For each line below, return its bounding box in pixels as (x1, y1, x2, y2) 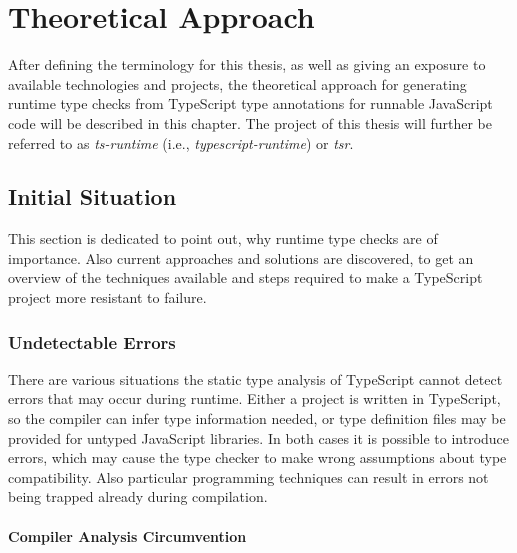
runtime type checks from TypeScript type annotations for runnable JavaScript (8, 93, 493, 114)
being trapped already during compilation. (8, 486, 268, 507)
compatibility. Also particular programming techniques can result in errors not (8, 466, 489, 487)
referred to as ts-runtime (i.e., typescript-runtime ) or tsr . (8, 132, 354, 153)
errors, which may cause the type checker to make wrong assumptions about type (8, 447, 507, 468)
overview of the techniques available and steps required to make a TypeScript (8, 267, 483, 288)
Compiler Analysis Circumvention (8, 525, 247, 546)
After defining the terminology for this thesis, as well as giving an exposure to (8, 54, 486, 75)
